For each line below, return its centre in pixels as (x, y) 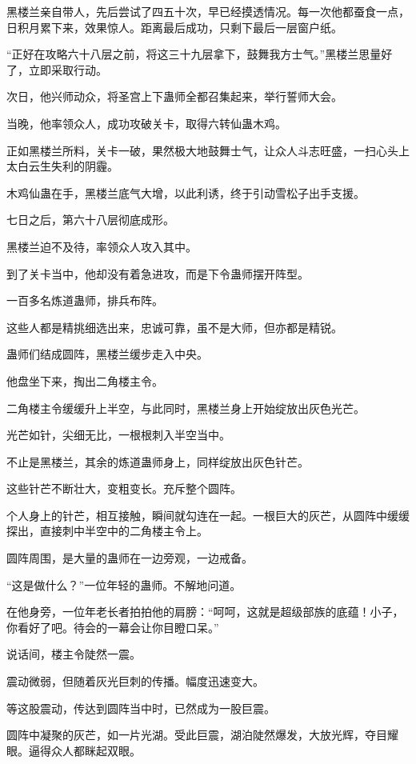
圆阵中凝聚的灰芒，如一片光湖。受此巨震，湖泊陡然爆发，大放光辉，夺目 (197, 735)
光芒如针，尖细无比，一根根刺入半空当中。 (118, 435)
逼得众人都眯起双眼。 (84, 750)
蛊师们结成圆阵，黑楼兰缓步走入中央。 (107, 354)
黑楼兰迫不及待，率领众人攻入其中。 (102, 246)
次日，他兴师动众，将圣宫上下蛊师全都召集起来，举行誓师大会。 (174, 96)
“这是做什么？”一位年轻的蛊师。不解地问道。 (124, 584)
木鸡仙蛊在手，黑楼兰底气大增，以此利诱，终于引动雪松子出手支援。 (186, 192)
